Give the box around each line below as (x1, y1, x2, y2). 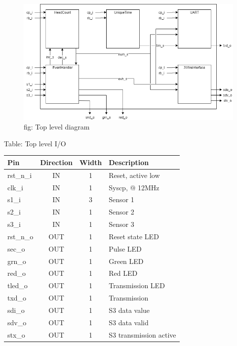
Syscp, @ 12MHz (109, 182, 159, 192)
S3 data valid (109, 317, 149, 327)
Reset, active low (109, 170, 160, 180)
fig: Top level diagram (24, 122, 90, 132)
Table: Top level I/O (4, 138, 66, 148)
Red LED (109, 268, 138, 278)
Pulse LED (109, 243, 142, 254)
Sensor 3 (109, 219, 134, 229)
